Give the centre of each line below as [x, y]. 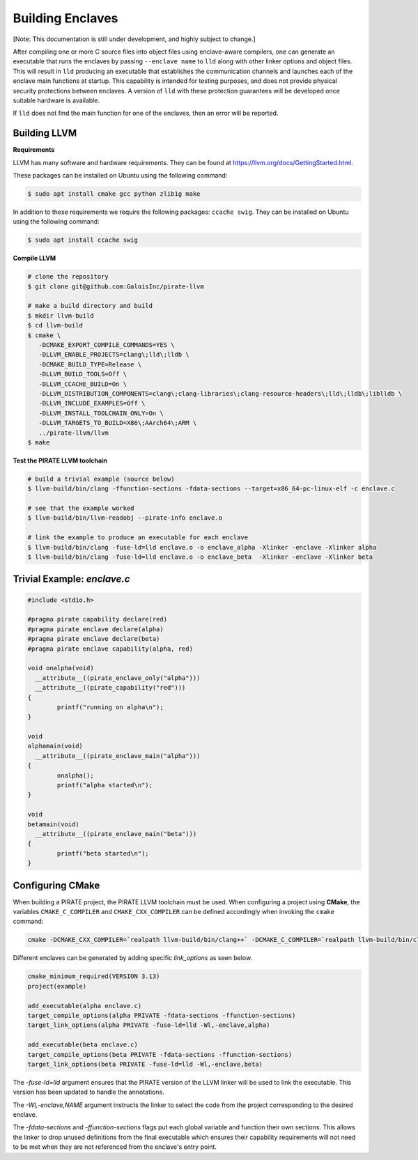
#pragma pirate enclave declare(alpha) [95, 629]
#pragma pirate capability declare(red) [97, 619]
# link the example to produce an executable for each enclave [138, 538]
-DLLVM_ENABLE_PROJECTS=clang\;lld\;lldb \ [114, 355]
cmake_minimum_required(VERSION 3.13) [94, 976]
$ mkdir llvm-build [61, 316]
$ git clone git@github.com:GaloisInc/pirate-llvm [116, 286]
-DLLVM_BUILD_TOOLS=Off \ [83, 374]
